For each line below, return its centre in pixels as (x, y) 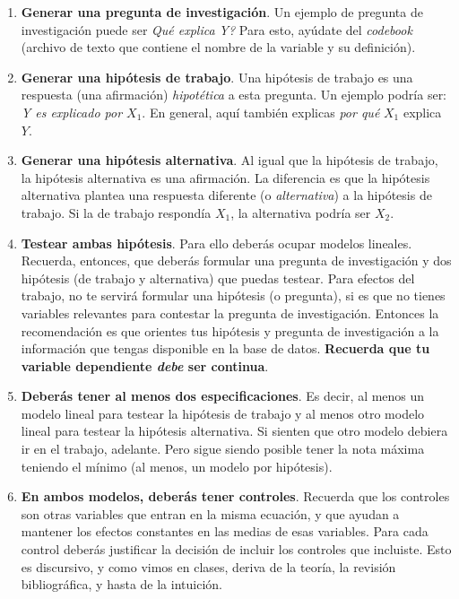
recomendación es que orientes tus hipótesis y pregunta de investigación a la (230, 330)
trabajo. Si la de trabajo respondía (116, 212)
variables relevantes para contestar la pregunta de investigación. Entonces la (230, 313)
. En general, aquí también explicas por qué (261, 112)
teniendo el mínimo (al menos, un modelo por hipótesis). (177, 466)
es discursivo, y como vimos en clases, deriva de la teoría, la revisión (208, 566)
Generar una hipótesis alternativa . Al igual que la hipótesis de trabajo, (229, 160)
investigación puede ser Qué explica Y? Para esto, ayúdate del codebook (217, 29)
